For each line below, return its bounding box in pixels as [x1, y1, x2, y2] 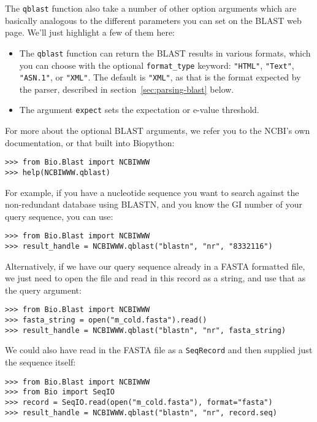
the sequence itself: [5, 356, 76, 369]
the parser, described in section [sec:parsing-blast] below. [19, 82, 234, 95]
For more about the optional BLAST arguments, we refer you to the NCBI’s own [5, 124, 310, 137]
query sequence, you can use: [5, 209, 113, 222]
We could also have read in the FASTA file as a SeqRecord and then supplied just [5, 343, 313, 356]
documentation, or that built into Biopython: [5, 136, 175, 149]
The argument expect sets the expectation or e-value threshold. [19, 103, 259, 116]
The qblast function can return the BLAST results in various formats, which [19, 46, 311, 59]
